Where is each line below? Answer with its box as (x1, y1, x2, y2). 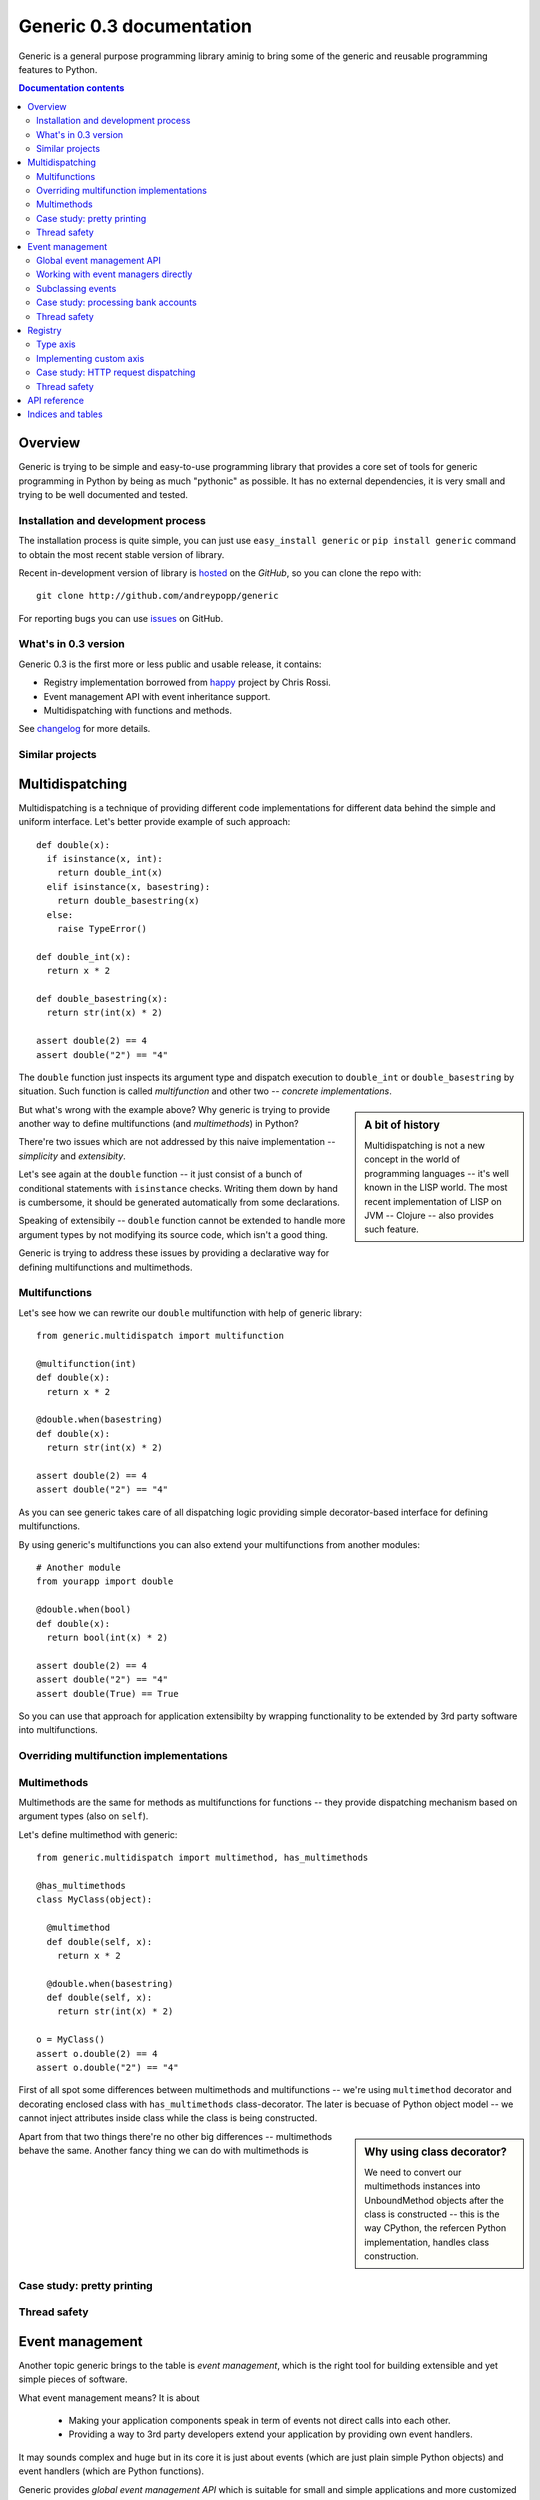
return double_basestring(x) (56, 895, 200, 907)
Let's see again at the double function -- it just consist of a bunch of (18, 1168, 303, 1180)
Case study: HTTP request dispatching (36, 366, 196, 379)
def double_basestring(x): (36, 993, 169, 1004)
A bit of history (364, 1118, 440, 1132)
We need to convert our (364, 2166, 462, 2178)
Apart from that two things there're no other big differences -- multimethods (18, 2130, 333, 2142)
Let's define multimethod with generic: (18, 1828, 178, 1840)
